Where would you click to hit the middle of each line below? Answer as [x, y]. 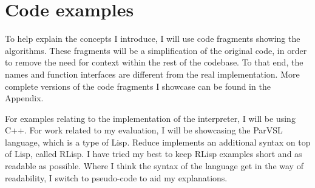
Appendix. [24, 98]
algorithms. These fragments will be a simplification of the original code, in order [156, 50]
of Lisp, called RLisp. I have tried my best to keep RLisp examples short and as [154, 154]
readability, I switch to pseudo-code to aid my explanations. [116, 177]
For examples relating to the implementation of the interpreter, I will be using [150, 118]
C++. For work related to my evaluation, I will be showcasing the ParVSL [144, 130]
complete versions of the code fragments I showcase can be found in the [138, 86]
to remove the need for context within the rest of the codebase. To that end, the [154, 62]
